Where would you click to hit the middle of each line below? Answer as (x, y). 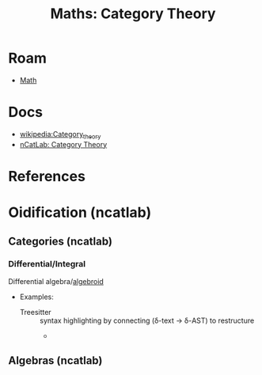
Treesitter (35, 312)
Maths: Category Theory (133, 14)
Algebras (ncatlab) (55, 361)
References (47, 176)
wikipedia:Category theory (60, 135)
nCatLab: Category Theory (63, 144)
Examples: (36, 297)
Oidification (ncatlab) (80, 212)
